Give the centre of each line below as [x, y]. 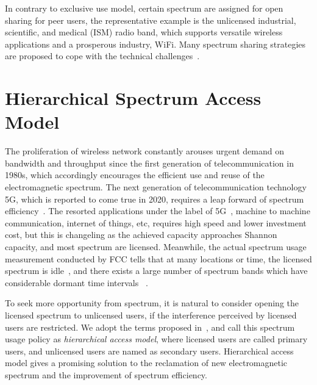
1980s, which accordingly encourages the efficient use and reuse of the [135, 175]
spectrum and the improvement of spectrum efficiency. [106, 374]
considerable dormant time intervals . [77, 282]
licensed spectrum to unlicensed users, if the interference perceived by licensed [151, 315]
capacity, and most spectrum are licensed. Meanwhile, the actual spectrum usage [156, 247]
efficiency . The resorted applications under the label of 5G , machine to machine [158, 211]
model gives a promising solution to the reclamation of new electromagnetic [146, 363]
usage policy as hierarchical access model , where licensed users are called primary [156, 339]
